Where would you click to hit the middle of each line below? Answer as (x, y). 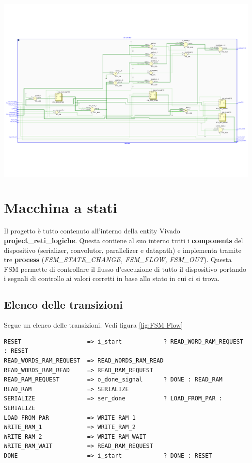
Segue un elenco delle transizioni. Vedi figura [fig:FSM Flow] (94, 325)
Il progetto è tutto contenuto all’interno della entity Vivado (92, 231)
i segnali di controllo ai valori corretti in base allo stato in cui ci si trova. (112, 278)
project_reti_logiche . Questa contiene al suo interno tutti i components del (124, 240)
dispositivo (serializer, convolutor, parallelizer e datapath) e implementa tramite (123, 250)
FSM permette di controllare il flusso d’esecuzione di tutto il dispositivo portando (125, 269)
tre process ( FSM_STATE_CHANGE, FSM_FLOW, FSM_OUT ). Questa (118, 259)
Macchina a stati (61, 207)
